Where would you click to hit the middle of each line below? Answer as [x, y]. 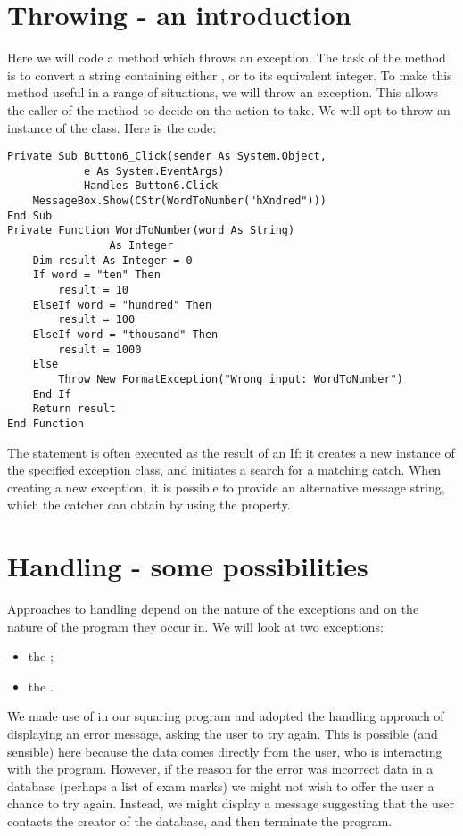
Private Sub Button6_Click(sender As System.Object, [167, 157]
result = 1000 [100, 349]
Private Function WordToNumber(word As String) [151, 231]
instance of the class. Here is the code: [112, 127]
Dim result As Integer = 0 [112, 260]
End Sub [30, 215]
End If [52, 394]
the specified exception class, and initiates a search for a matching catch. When [224, 470]
